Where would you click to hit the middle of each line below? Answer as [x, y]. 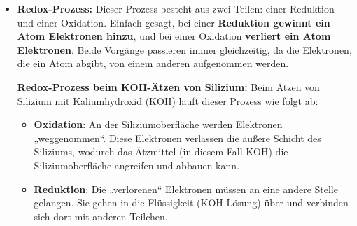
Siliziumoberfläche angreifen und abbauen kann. [136, 165]
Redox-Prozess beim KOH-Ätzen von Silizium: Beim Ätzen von [168, 86]
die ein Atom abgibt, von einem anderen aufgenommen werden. [153, 63]
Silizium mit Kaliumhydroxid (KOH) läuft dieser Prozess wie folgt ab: [168, 100]
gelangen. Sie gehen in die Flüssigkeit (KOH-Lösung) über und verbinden [191, 203]
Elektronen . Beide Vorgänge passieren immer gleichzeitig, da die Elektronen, [184, 49]
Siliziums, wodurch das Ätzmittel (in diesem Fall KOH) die [161, 151]
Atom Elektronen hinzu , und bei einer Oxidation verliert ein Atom [174, 36]
